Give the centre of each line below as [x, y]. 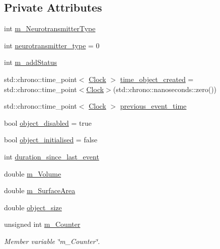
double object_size [33, 207]
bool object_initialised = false [51, 140]
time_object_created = [157, 79]
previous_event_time [153, 106]
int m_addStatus [31, 62]
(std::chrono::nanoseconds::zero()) [165, 89]
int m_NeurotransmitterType [50, 28]
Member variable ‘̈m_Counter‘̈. [52, 241]
